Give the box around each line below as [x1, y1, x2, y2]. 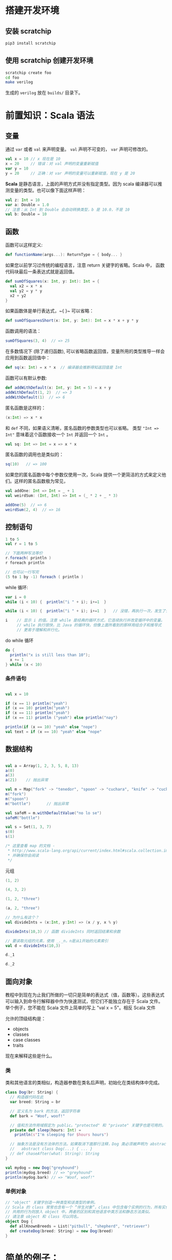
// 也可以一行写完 [5, 569, 39, 575]
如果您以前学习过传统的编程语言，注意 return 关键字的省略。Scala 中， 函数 [5, 262, 165, 268]
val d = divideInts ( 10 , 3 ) [5, 943, 60, 948]
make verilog [5, 80, 33, 85]
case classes [12, 1036, 40, 1043]
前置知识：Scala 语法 [5, 109, 95, 121]
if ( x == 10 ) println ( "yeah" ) [5, 705, 70, 711]
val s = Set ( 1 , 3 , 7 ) [5, 825, 52, 830]
